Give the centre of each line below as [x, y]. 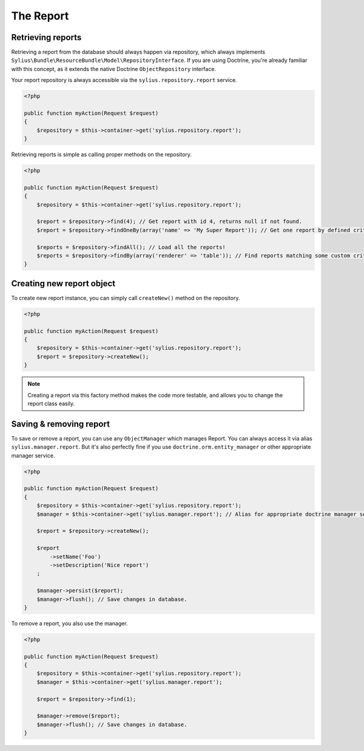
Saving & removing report [61, 424]
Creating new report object [63, 283]
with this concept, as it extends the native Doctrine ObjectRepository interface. [114, 69]
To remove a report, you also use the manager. [69, 623]
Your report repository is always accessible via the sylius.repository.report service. [124, 80]
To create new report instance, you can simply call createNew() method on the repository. [126, 298]
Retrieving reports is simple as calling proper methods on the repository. [102, 154]
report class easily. [51, 403]
